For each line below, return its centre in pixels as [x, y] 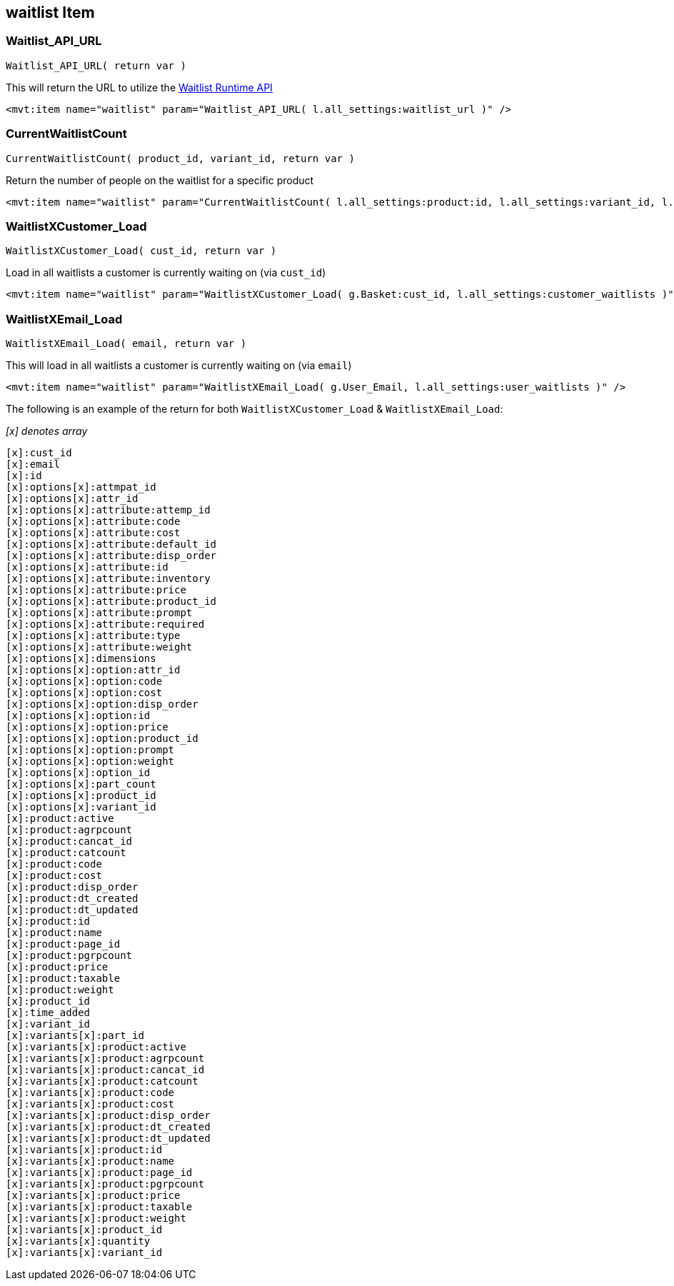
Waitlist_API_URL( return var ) [96, 65]
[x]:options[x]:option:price [87, 727]
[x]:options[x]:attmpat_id [81, 487]
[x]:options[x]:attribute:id [87, 567]
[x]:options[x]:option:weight [90, 762]
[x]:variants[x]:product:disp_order [108, 1116]
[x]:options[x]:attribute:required [105, 624]
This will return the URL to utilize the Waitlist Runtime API [139, 87]
